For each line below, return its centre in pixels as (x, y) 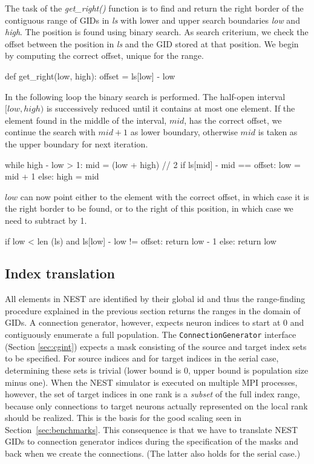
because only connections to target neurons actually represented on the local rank (156, 405)
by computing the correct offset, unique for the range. (104, 55)
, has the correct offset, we (233, 120)
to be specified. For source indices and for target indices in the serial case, (142, 358)
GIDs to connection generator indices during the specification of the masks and (152, 441)
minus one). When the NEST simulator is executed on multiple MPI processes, (151, 382)
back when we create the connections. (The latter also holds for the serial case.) (153, 453)
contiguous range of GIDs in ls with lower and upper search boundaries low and (152, 20)
